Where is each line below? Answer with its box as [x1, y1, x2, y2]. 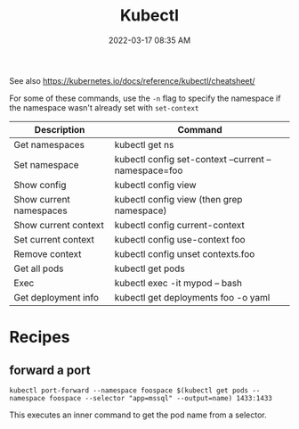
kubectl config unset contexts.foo [114, 247, 255, 260]
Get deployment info [13, 291, 100, 303]
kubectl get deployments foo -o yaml [114, 291, 271, 303]
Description [34, 123, 85, 136]
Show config [13, 178, 67, 191]
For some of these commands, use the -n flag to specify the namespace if [9, 93, 281, 103]
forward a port [9, 362, 91, 377]
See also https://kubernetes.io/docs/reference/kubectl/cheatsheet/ [9, 75, 255, 86]
